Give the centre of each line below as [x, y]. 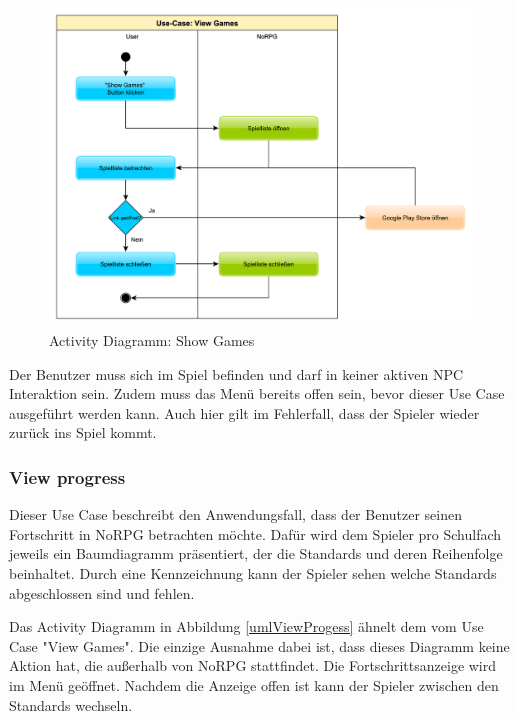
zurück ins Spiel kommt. [83, 432]
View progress [67, 476]
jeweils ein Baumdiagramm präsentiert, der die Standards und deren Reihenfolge [256, 553]
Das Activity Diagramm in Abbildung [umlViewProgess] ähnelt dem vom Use [246, 626]
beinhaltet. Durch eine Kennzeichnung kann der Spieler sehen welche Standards [253, 572]
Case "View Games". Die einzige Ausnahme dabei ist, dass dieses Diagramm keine [259, 645]
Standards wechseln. [71, 704]
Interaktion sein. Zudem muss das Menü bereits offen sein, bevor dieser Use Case [257, 393]
